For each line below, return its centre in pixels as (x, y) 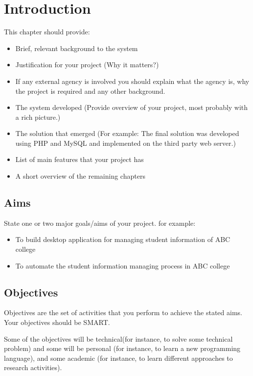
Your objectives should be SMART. (57, 322)
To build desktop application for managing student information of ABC (123, 239)
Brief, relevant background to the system (77, 48)
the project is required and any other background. (90, 91)
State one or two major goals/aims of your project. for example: (100, 223)
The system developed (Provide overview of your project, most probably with (132, 107)
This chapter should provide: (47, 32)
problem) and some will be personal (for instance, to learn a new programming (122, 348)
